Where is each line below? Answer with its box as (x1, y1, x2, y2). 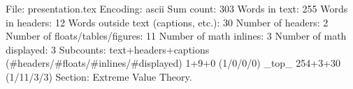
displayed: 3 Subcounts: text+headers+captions (6, 42, 210, 56)
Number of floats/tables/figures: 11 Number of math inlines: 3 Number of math (6, 29, 347, 43)
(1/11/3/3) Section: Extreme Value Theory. (6, 69, 192, 83)
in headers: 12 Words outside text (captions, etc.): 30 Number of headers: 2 (6, 15, 329, 29)
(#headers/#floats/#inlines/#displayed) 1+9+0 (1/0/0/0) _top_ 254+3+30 (6, 56, 341, 70)
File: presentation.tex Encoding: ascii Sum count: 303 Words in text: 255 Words (6, 1, 348, 15)
